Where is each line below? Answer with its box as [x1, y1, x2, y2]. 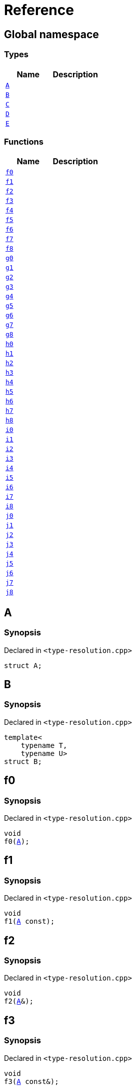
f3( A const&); [4, 1077, 59, 1085]
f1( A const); [4, 917, 55, 926]
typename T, [20, 741, 67, 749]
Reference [4, 2, 74, 19]
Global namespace [4, 28, 99, 41]
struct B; [4, 757, 42, 766]
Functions [4, 136, 43, 147]
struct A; [4, 661, 42, 670]
